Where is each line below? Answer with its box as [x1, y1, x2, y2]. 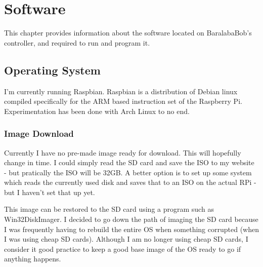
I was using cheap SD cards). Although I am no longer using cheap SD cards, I [4, 234, 248, 244]
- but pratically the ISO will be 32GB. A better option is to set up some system [4, 167, 252, 177]
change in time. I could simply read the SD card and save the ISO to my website [4, 157, 254, 168]
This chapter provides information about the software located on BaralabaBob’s [4, 27, 252, 38]
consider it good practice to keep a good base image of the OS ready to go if [4, 243, 241, 254]
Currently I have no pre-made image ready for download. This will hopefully [4, 147, 241, 158]
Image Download [4, 127, 74, 140]
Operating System [4, 62, 101, 78]
